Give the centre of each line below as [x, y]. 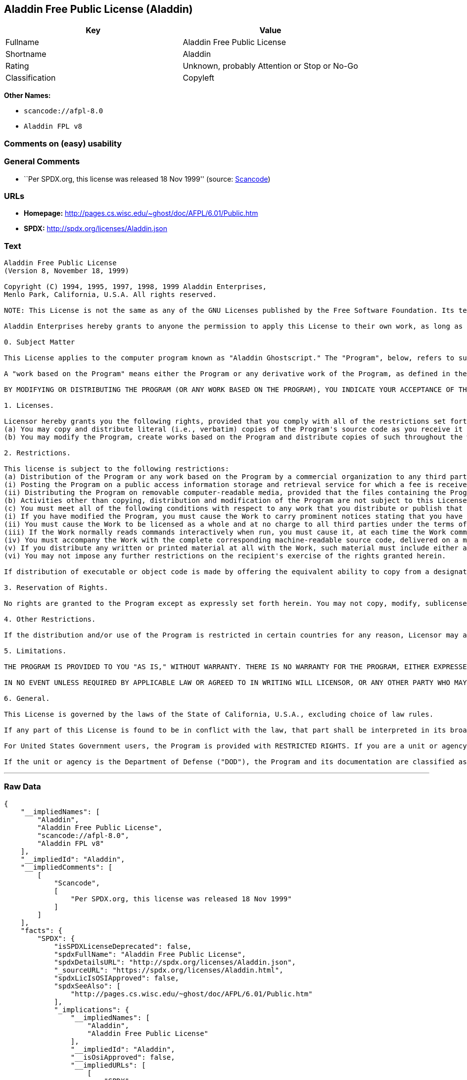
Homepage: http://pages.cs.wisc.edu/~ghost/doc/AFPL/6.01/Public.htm [141, 213]
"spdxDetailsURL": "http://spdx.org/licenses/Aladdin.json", [175, 962]
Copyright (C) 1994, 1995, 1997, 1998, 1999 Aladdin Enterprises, [136, 287]
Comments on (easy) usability [63, 143]
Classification [31, 78]
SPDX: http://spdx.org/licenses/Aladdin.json [96, 229]
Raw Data [23, 787]
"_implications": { [92, 1009]
